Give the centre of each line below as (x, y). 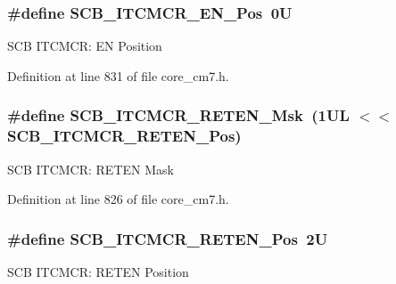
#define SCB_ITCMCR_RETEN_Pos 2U (168, 238)
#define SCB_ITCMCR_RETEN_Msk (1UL (178, 115)
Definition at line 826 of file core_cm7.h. (118, 199)
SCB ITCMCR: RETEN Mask (91, 169)
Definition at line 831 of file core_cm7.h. (118, 75)
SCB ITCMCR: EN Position (85, 46)
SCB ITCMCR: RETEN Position (98, 271)
